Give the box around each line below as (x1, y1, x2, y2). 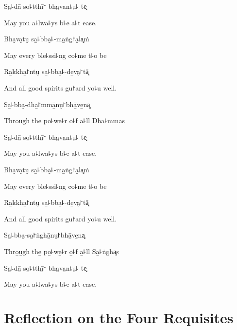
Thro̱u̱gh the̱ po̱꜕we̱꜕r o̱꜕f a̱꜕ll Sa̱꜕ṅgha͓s (4, 246, 119, 256)
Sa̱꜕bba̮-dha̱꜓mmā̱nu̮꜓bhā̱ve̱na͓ (4, 99, 90, 109)
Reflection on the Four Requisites (4, 307, 234, 327)
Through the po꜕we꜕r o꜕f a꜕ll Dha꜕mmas (4, 115, 125, 126)
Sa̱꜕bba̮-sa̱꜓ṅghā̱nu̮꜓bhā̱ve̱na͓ (4, 230, 85, 240)
